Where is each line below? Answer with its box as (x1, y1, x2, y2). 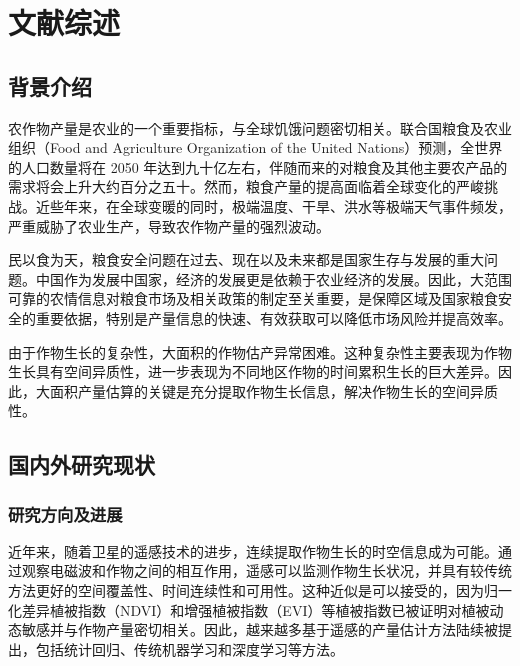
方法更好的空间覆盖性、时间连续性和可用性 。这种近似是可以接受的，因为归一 (8, 580, 512, 601)
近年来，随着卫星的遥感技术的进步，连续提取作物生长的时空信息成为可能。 (8, 540, 498, 561)
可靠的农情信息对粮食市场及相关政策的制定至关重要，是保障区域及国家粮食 (8, 288, 498, 309)
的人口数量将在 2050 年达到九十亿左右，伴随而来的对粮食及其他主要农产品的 (8, 156, 508, 177)
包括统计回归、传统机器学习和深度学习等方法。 (35, 638, 344, 659)
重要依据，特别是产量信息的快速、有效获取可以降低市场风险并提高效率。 (35, 307, 512, 328)
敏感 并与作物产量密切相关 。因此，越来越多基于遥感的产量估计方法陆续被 (21, 619, 498, 640)
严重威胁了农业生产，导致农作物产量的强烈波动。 (8, 215, 330, 236)
